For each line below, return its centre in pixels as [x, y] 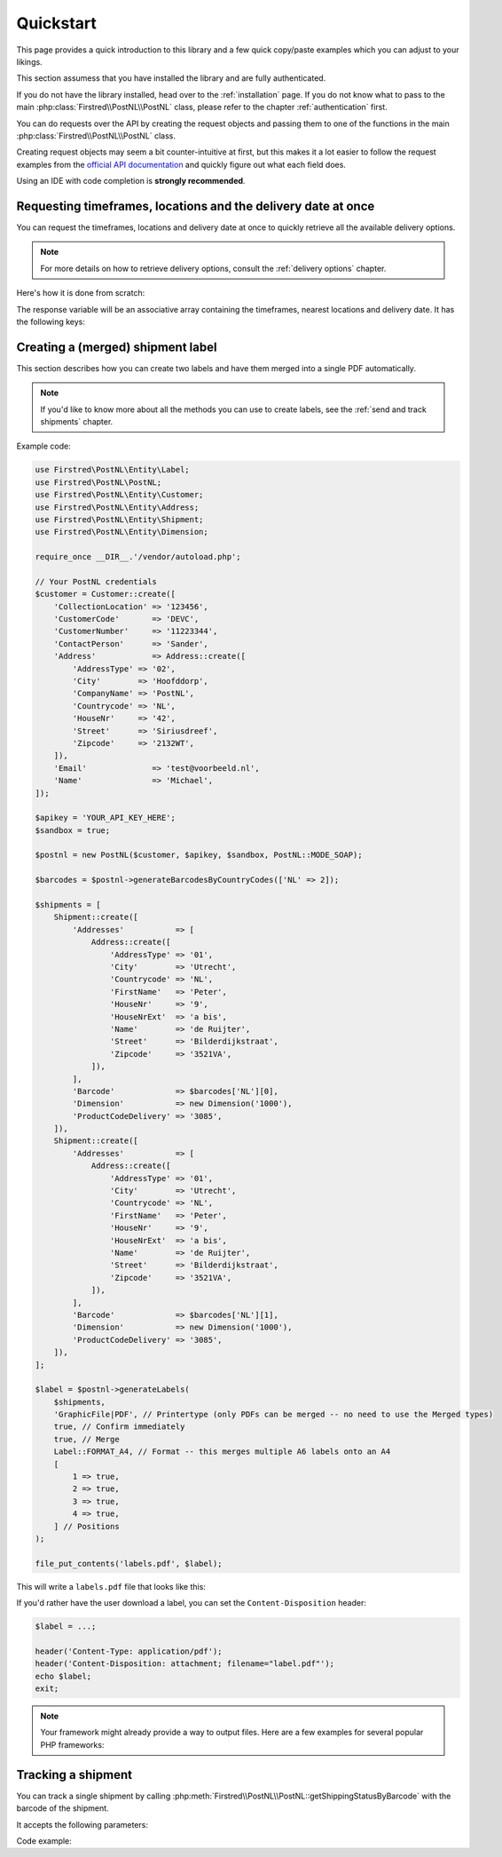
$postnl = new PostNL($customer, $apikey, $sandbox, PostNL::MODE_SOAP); [199, 855]
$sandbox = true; [73, 830]
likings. [30, 61]
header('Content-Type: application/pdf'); [129, 1651]
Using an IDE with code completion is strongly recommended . [131, 181]
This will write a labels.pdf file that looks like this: [111, 1586]
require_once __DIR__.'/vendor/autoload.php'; [138, 557]
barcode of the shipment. [63, 1808]
